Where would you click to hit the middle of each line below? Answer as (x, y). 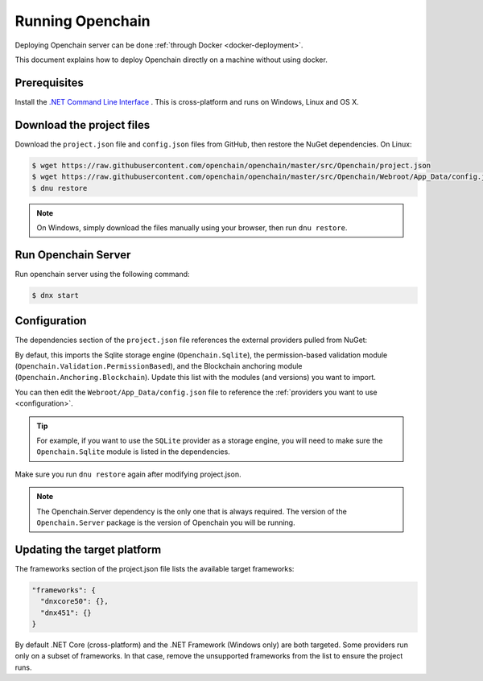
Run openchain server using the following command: (102, 274)
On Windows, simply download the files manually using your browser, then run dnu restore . (192, 227)
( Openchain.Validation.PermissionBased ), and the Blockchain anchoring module (159, 366)
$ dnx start (56, 295)
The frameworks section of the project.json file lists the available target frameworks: (155, 568)
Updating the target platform (88, 549)
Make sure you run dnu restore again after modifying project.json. (128, 474)
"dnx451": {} (66, 613)
